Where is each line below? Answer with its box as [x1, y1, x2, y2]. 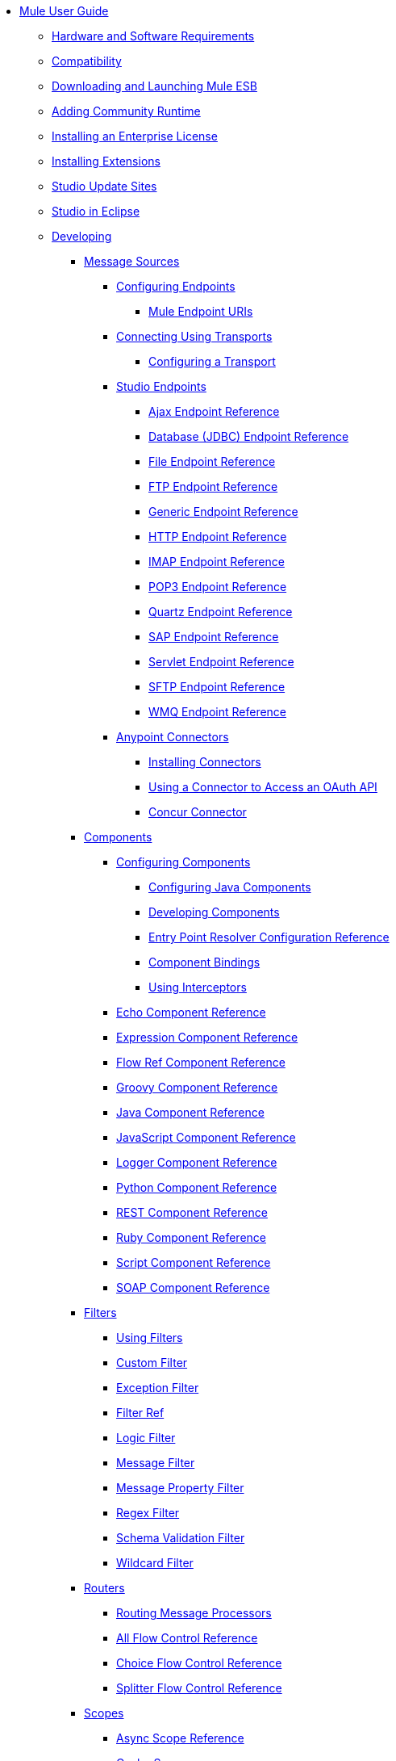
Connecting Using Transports [116, 329, 273, 343]
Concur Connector [148, 805, 247, 819]
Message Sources [84, 254, 180, 268]
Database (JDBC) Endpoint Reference [148, 430, 349, 443]
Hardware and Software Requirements [52, 29, 255, 43]
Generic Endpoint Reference [148, 505, 298, 518]
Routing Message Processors [116, 1606, 272, 1620]
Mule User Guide [19, 4, 109, 18]
